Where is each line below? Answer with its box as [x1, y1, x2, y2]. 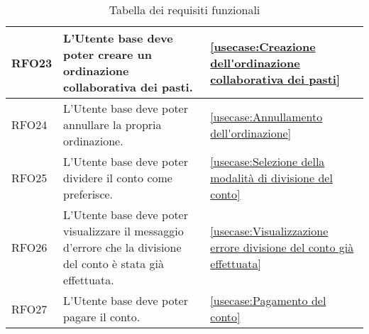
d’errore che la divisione [63, 239, 182, 255]
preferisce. [63, 186, 114, 202]
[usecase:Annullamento [210, 108, 323, 125]
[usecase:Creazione [210, 38, 316, 55]
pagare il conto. [63, 308, 141, 325]
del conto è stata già [63, 255, 164, 272]
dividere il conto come [63, 169, 172, 186]
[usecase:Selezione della [210, 153, 325, 169]
